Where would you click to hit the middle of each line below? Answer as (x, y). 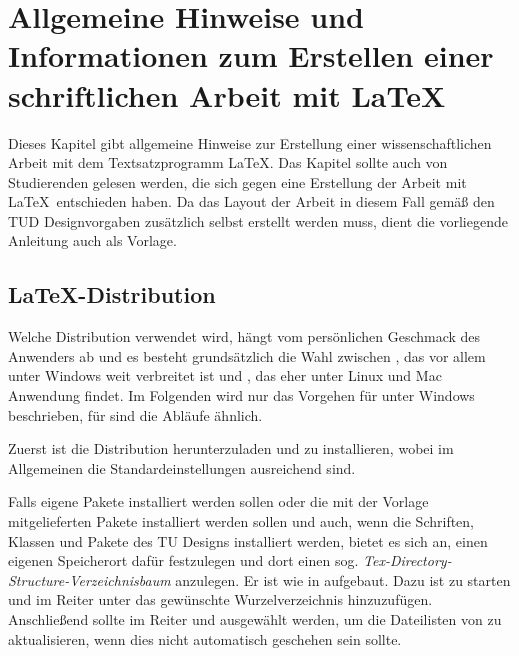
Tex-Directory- (407, 560)
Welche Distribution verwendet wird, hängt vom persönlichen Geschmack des (244, 336)
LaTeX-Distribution (112, 294)
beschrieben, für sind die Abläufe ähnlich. (135, 414)
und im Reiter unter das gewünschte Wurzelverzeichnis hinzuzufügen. (220, 599)
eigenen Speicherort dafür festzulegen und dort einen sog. (183, 560)
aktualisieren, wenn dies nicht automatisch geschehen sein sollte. (205, 638)
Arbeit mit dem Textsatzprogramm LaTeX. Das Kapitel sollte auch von (228, 162)
